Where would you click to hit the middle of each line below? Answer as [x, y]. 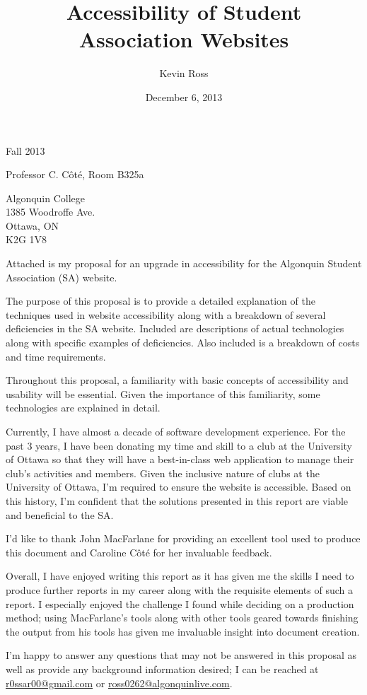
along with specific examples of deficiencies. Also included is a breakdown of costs [183, 343]
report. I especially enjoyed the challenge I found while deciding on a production [180, 603]
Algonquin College [46, 198]
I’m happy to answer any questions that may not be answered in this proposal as [181, 655]
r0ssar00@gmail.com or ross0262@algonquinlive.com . [119, 683]
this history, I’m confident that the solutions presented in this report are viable [177, 500]
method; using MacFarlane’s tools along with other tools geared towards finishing [182, 618]
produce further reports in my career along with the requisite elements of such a [179, 589]
